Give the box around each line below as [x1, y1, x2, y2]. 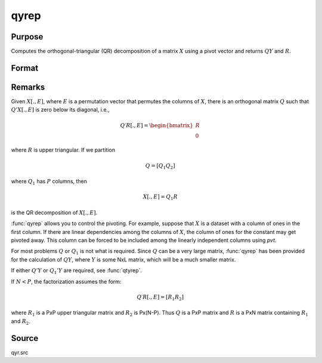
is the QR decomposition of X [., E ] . [11, 209, 98, 216]
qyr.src [11, 349, 29, 356]
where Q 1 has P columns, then [11, 178, 88, 186]
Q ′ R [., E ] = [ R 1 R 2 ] [137, 293, 184, 302]
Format [11, 63, 39, 73]
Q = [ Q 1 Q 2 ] [145, 162, 175, 170]
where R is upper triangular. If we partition [11, 146, 116, 153]
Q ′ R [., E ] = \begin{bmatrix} [120, 122, 194, 128]
